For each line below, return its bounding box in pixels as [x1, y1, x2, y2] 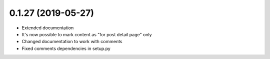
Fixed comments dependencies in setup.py [21, 45, 111, 52]
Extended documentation [21, 25, 74, 31]
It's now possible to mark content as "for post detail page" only [21, 31, 152, 37]
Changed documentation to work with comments [21, 39, 122, 45]
